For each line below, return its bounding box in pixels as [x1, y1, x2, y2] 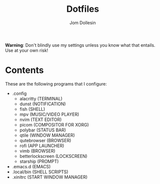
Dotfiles [66, 3, 99, 15]
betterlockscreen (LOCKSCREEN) [19, 153, 88, 159]
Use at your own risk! [5, 47, 48, 53]
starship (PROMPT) [19, 158, 59, 164]
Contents [5, 65, 44, 76]
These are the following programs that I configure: [5, 81, 107, 87]
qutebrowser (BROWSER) [19, 137, 71, 143]
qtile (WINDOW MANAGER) [19, 132, 75, 138]
